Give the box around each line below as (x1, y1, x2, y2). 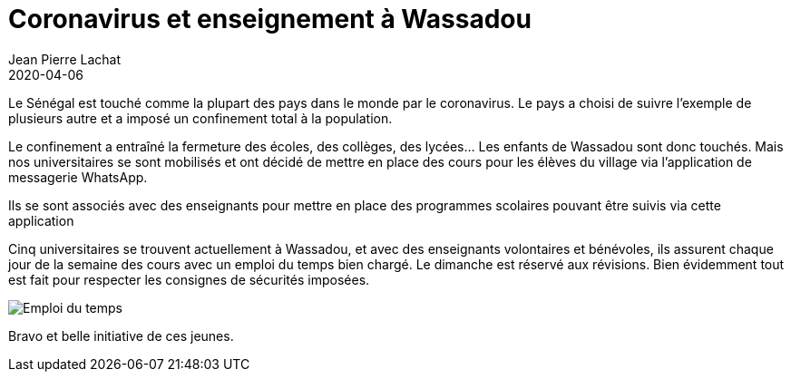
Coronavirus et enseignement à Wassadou (8, 4, 532, 34)
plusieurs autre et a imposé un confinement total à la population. (8, 110, 393, 126)
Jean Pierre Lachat (8, 51, 121, 67)
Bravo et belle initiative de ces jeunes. (8, 327, 234, 344)
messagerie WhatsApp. (8, 169, 148, 185)
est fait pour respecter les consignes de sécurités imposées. (8, 271, 370, 287)
